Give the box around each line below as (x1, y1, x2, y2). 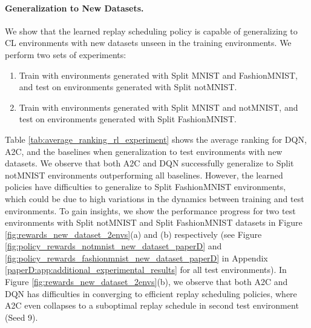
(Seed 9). (5, 310, 38, 323)
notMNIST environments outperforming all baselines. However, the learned (5, 168, 283, 181)
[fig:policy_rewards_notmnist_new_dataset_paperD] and (5, 240, 222, 252)
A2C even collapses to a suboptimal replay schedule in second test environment (5, 299, 299, 312)
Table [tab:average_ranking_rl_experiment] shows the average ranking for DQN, (5, 133, 307, 145)
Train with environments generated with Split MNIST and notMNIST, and (19, 100, 298, 113)
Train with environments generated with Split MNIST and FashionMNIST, (19, 68, 298, 81)
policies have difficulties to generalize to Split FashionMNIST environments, (5, 180, 286, 193)
